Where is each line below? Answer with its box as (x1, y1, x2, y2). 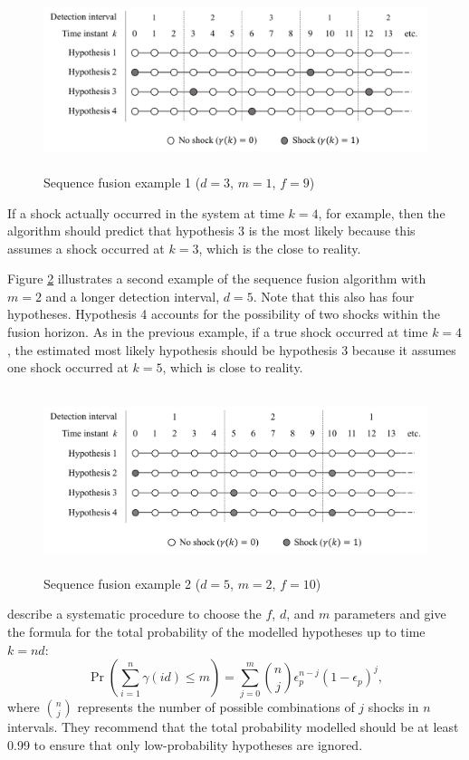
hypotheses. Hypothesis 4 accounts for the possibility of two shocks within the (7, 304, 440, 323)
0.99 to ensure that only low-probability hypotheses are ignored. (7, 736, 363, 755)
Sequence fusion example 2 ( (43, 573, 201, 592)
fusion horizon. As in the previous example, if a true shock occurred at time (7, 322, 428, 342)
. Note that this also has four (253, 286, 415, 305)
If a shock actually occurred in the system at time (7, 203, 284, 222)
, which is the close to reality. (198, 238, 361, 257)
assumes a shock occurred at (7, 238, 165, 257)
